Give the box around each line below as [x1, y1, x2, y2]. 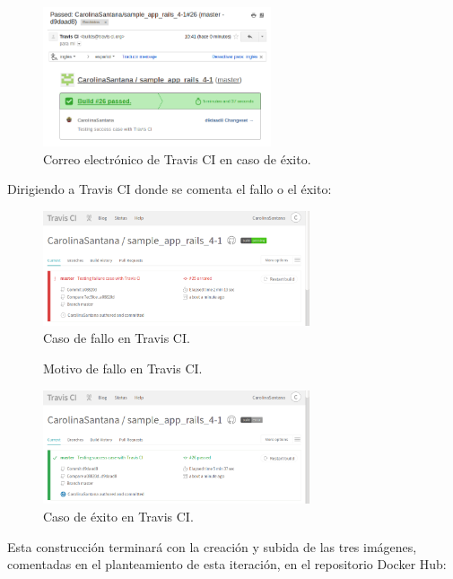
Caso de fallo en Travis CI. [43, 329, 190, 347]
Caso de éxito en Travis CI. [43, 507, 194, 525]
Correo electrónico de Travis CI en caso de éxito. [43, 149, 311, 168]
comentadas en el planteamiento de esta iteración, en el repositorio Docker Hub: [7, 555, 447, 574]
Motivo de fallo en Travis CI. [43, 359, 203, 378]
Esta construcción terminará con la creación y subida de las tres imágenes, [7, 537, 417, 556]
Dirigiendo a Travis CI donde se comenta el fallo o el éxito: [7, 180, 332, 198]
